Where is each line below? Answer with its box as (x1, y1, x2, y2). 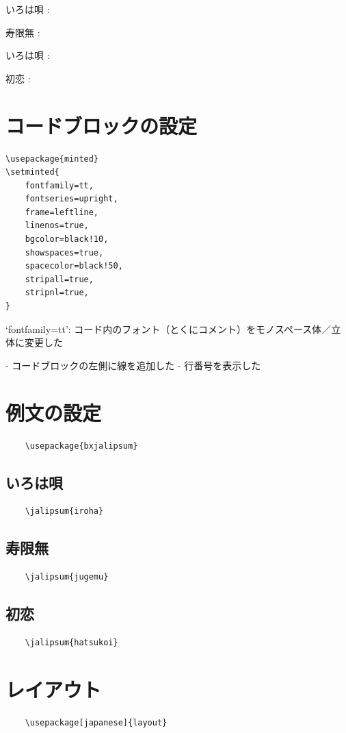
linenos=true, (25, 221, 89, 231)
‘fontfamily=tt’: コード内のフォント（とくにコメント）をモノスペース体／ (5, 321, 332, 336)
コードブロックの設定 (5, 111, 198, 139)
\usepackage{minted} (5, 153, 99, 164)
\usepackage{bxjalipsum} (25, 440, 138, 451)
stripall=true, (25, 274, 94, 284)
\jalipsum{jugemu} (25, 572, 109, 582)
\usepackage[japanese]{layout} (25, 717, 168, 728)
